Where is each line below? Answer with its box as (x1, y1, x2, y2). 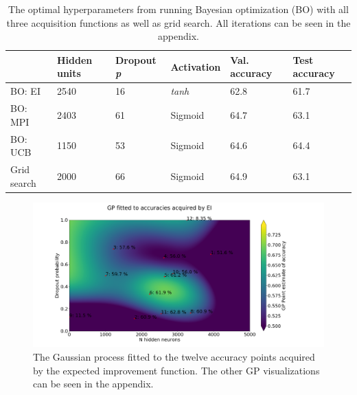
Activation (170, 59, 221, 74)
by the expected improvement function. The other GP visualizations (33, 363, 320, 377)
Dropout (115, 52, 157, 67)
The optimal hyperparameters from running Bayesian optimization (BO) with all (8, 2, 349, 16)
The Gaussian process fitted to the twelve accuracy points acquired (33, 349, 315, 363)
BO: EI (10, 84, 41, 98)
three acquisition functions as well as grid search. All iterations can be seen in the (6, 15, 351, 30)
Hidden (56, 52, 93, 67)
